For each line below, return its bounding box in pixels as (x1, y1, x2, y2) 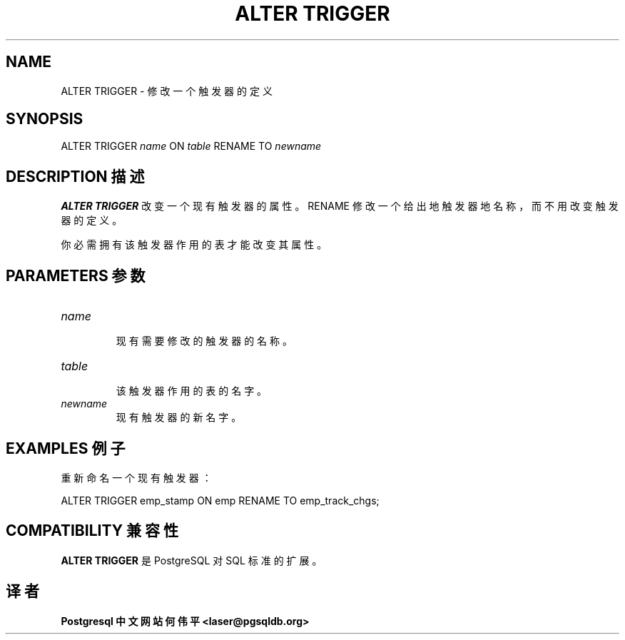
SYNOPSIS (6, 110, 83, 128)
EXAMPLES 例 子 (6, 439, 126, 457)
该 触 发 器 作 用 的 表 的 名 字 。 (116, 385, 268, 397)
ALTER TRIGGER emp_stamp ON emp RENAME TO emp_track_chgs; (61, 494, 380, 507)
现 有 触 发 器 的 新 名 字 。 (116, 411, 242, 424)
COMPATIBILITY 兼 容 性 (6, 522, 178, 540)
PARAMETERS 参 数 (6, 266, 146, 285)
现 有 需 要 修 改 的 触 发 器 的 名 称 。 (116, 335, 293, 347)
